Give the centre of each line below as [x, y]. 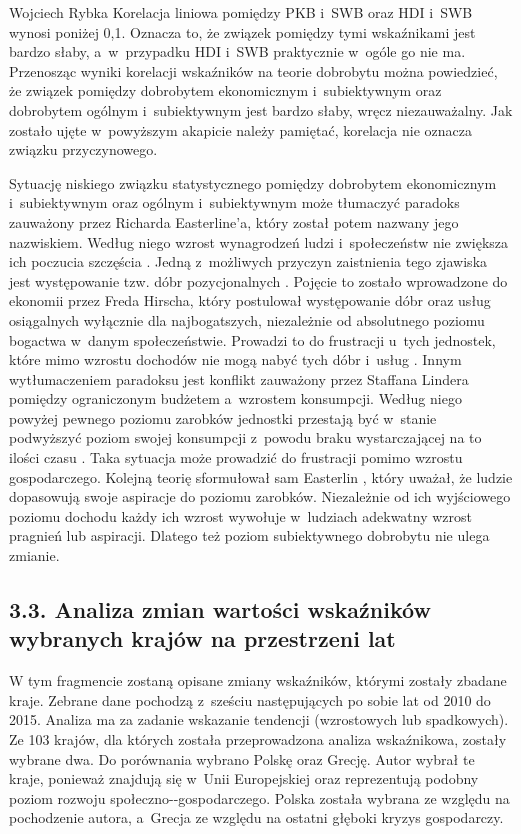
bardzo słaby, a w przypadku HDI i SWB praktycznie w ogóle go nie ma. [237, 51]
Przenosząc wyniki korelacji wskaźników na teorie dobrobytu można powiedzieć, [253, 70]
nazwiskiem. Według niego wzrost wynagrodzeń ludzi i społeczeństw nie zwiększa [259, 241]
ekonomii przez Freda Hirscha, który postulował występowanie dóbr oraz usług [250, 300]
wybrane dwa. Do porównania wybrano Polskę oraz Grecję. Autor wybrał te [242, 758]
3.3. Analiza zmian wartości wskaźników [220, 609]
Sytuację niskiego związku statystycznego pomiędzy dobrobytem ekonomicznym [253, 182]
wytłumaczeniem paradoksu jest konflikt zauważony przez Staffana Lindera [239, 378]
